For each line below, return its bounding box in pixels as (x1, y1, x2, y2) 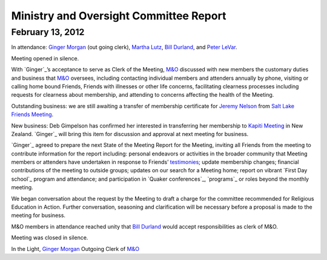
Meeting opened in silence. (11, 54, 79, 62)
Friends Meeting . (11, 111, 54, 118)
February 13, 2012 (11, 27, 85, 37)
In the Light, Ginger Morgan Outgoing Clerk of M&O (11, 245, 139, 252)
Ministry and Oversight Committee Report (11, 9, 226, 22)
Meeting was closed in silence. (11, 234, 88, 241)
